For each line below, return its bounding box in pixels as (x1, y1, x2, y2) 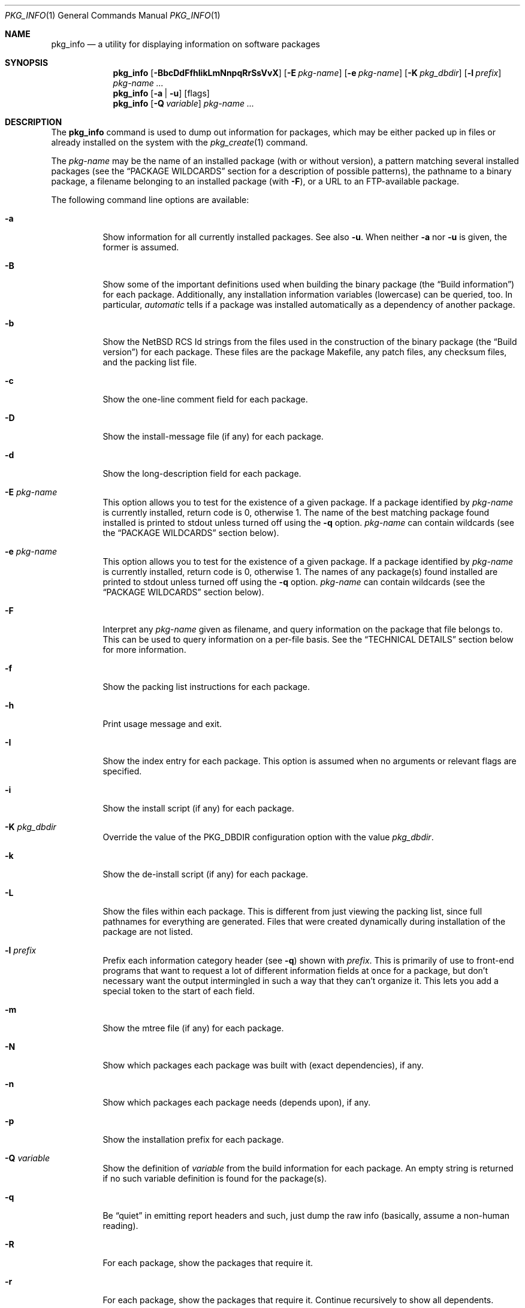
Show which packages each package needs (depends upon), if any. (102, 1097, 371, 1107)
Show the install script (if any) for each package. (102, 803, 294, 813)
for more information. (102, 644, 186, 655)
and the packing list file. (102, 357, 197, 367)
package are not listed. (102, 926, 193, 937)
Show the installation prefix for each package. (102, 1134, 284, 1144)
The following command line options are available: (51, 195, 249, 205)
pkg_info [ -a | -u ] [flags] (113, 88, 210, 98)
